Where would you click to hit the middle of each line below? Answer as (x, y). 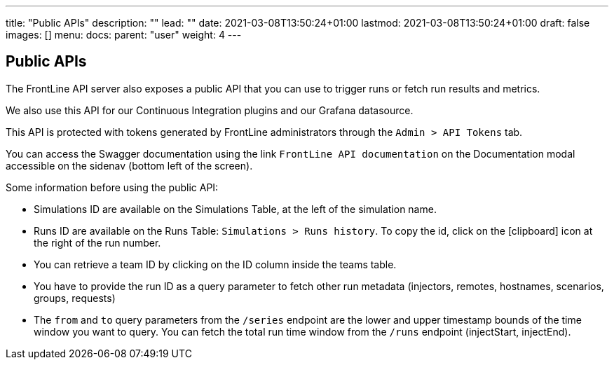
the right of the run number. (97, 242)
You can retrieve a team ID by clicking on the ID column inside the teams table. (215, 264)
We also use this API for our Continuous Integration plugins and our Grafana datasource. (210, 110)
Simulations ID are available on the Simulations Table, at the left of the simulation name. (235, 209)
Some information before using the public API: (112, 187)
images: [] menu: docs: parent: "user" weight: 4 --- (124, 35)
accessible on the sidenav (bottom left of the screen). (129, 165)
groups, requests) (75, 298)
